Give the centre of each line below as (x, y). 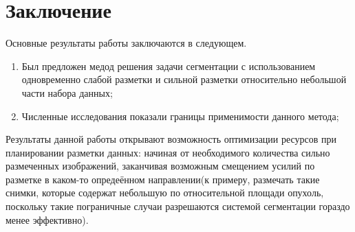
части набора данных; (67, 92)
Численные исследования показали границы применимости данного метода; (180, 116)
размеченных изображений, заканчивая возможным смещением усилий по (160, 166)
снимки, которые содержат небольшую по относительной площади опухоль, (165, 193)
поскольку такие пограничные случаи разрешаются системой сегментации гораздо (178, 206)
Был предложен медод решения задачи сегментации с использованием (169, 66)
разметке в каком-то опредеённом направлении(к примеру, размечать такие (163, 179)
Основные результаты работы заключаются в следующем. (126, 43)
